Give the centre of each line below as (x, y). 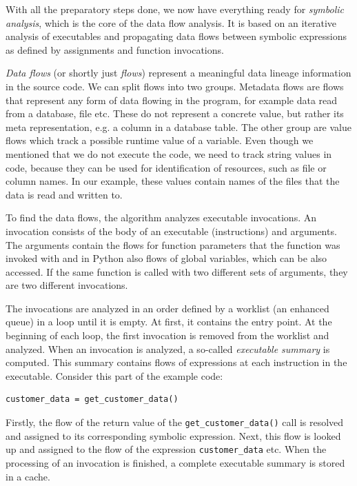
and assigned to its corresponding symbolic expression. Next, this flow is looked (173, 435)
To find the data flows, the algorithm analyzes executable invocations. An (161, 217)
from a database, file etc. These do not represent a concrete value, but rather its (175, 113)
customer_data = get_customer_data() (92, 399)
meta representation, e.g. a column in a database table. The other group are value (178, 126)
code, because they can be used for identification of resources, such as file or (166, 167)
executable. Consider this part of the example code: (114, 375)
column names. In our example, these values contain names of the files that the (173, 181)
